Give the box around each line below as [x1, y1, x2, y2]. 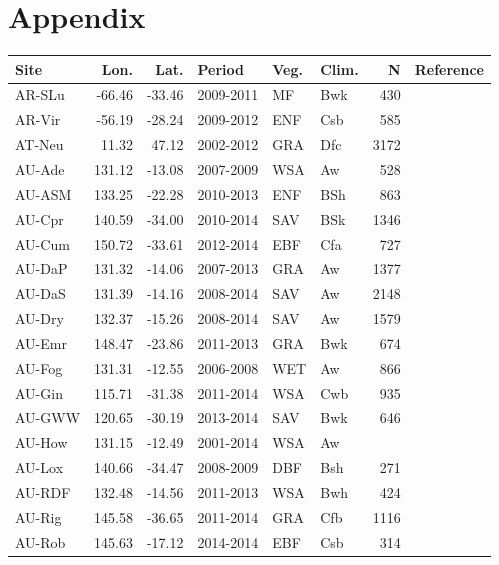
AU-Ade [15, 159, 65, 179]
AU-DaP [15, 258, 68, 279]
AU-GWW [15, 407, 81, 428]
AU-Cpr [15, 208, 64, 229]
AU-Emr [15, 332, 67, 353]
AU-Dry [15, 308, 64, 329]
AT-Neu [15, 134, 64, 155]
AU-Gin [15, 382, 63, 403]
